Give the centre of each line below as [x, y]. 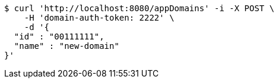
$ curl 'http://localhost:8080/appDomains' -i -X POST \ [139, 8]
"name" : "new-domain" [66, 46]
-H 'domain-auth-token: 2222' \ [99, 18]
